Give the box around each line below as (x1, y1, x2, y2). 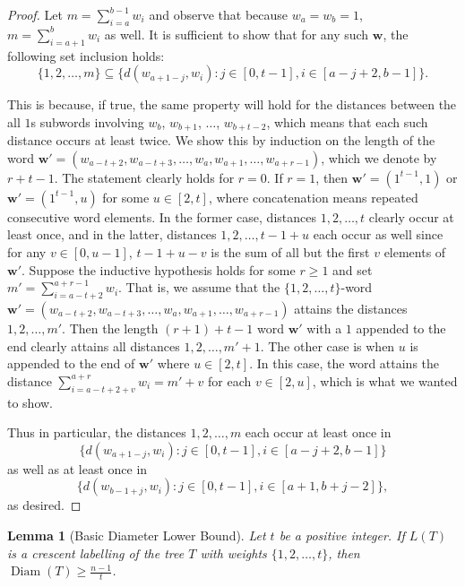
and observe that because (149, 5, 288, 23)
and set (332, 260, 373, 279)
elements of (383, 243, 446, 262)
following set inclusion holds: (7, 46, 165, 65)
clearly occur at (368, 207, 454, 226)
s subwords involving (30, 112, 144, 131)
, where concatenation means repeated (208, 187, 418, 206)
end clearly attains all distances (7, 336, 180, 355)
